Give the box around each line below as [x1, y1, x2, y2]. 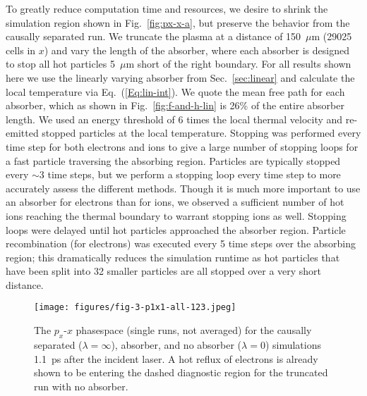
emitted [6, 125, 39, 140]
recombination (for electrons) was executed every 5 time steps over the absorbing [6, 236, 356, 251]
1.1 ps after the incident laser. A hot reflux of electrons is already [34, 351, 318, 366]
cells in [6, 42, 36, 57]
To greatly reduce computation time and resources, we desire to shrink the [6, 1, 328, 16]
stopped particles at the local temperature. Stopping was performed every [42, 125, 361, 140]
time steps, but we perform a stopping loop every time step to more [47, 167, 341, 182]
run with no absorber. [34, 378, 128, 393]
